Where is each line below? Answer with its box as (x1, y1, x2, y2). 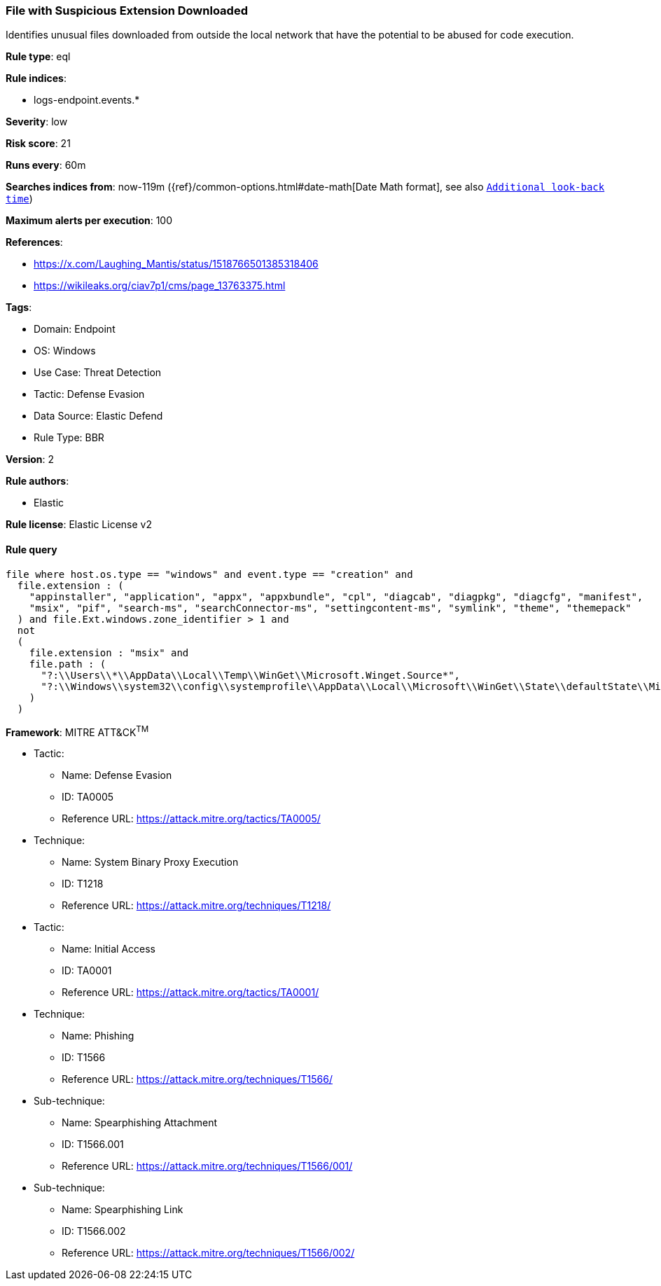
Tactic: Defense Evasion (34, 388, 145, 401)
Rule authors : (6, 475, 69, 488)
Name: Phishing (62, 1030, 134, 1042)
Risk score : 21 (6, 137, 71, 150)
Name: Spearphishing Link (62, 1203, 183, 1216)
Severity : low (6, 116, 68, 128)
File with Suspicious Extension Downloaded (6, 4, 248, 18)
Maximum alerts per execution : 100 (6, 214, 173, 227)
